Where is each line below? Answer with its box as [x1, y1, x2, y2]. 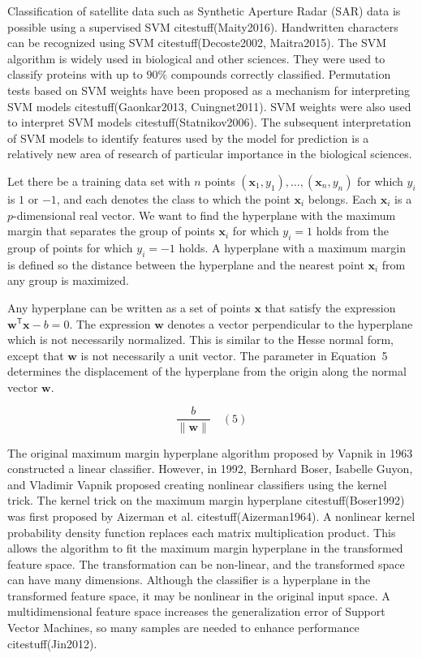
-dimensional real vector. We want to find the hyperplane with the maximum [13, 206, 396, 223]
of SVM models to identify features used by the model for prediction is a [7, 129, 369, 146]
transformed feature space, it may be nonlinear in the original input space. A [7, 587, 390, 604]
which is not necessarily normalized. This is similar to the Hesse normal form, [7, 331, 394, 348]
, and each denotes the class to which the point [56, 190, 291, 207]
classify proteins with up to [7, 66, 143, 83]
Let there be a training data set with [7, 172, 191, 189]
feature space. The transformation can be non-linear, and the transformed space [7, 555, 405, 572]
